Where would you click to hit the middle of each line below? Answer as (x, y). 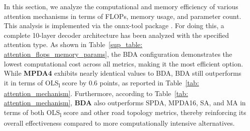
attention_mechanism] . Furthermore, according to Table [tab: (96, 93)
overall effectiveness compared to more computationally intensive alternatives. (119, 123)
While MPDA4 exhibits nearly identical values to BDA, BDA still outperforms (123, 73)
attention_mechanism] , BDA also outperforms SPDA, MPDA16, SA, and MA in (125, 103)
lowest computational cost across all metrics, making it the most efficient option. (124, 63)
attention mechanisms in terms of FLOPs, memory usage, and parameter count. (123, 16)
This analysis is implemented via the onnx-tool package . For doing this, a (114, 25)
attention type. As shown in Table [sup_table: (73, 44)
